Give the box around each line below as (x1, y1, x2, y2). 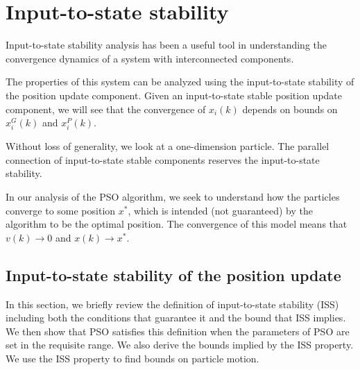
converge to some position (6, 203, 116, 217)
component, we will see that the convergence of (6, 101, 206, 116)
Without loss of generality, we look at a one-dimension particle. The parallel (6, 139, 329, 153)
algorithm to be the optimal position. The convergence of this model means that (6, 217, 348, 231)
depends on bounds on (242, 101, 338, 116)
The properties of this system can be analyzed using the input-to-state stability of (6, 74, 354, 89)
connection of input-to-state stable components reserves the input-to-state (6, 152, 320, 167)
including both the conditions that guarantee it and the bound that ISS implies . (6, 310, 346, 325)
